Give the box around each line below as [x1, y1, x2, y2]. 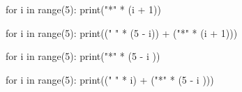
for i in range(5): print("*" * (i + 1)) [6, 2, 161, 16]
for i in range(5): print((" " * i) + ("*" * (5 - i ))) [6, 72, 214, 86]
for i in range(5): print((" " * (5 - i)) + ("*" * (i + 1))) [6, 25, 238, 40]
